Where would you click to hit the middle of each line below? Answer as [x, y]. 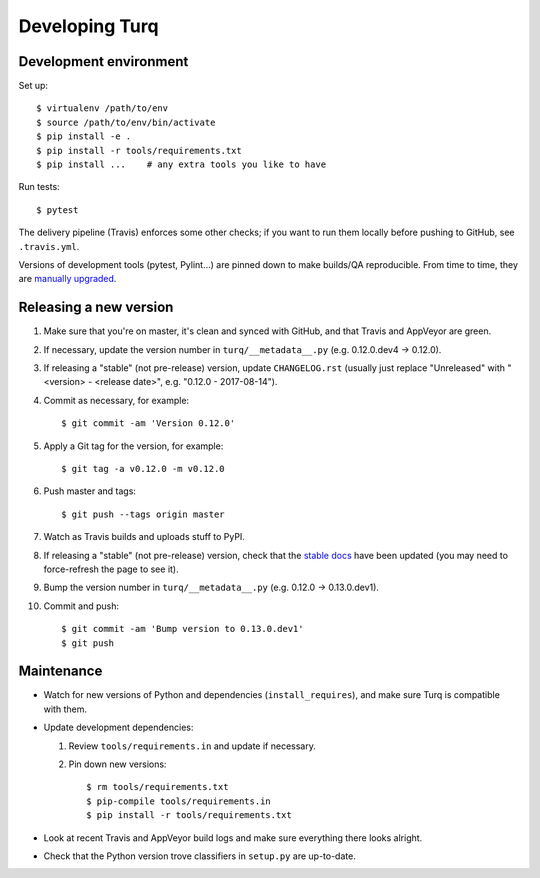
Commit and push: [81, 606]
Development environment [103, 61]
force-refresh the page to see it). [111, 569]
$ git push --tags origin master [143, 514]
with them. [65, 709]
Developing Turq [88, 26]
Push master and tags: [90, 491]
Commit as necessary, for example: [116, 400]
